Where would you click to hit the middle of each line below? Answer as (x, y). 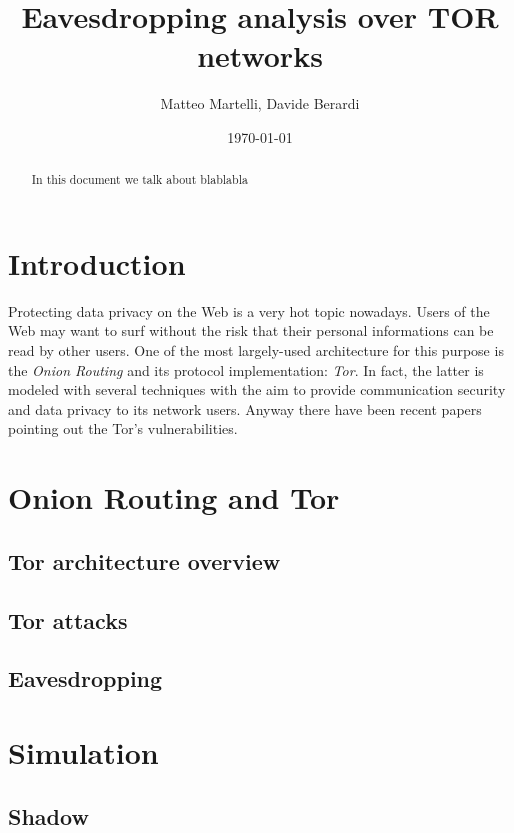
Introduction (97, 262)
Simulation (83, 751)
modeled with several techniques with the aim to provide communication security (257, 389)
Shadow (48, 815)
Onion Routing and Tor (174, 497)
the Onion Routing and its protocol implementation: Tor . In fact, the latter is (246, 369)
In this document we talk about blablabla (139, 179)
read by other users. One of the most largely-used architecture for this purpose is (256, 350)
